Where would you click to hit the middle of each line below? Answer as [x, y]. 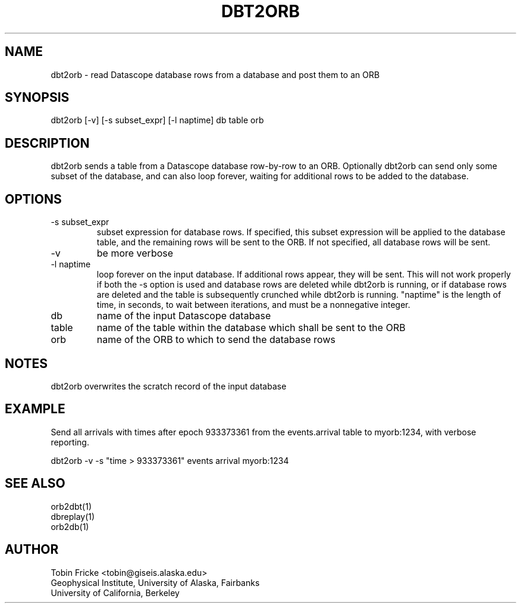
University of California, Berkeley [115, 593]
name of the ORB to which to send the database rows [216, 340]
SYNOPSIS [37, 98]
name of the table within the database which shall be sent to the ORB [251, 328]
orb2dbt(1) [71, 506]
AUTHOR [32, 550]
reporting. [70, 442]
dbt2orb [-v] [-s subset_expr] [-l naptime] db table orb [157, 120]
